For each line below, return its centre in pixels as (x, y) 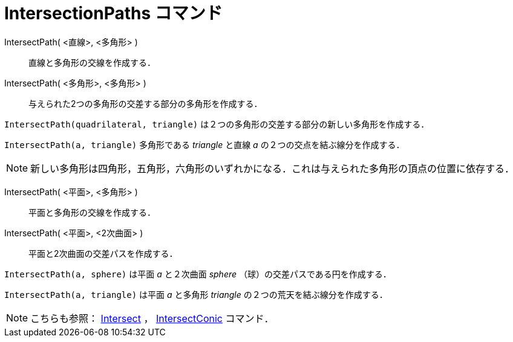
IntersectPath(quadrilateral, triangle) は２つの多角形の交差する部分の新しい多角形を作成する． (217, 124)
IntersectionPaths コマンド (113, 13)
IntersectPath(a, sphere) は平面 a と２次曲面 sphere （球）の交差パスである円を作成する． (198, 274)
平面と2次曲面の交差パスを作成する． (103, 253)
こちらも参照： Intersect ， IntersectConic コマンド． (152, 318)
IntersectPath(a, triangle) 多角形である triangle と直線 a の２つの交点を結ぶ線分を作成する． (204, 144)
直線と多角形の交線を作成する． (92, 62)
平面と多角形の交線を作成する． (92, 212)
